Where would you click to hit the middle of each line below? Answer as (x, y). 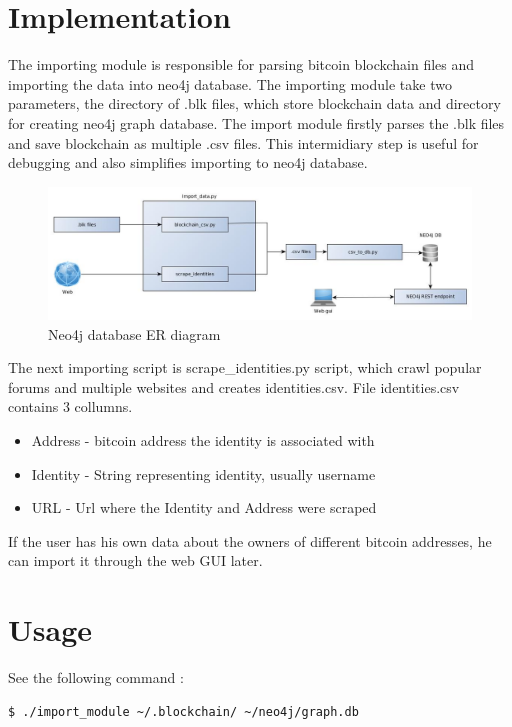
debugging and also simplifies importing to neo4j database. (188, 162)
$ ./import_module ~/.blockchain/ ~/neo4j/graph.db (183, 711)
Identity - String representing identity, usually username (203, 473)
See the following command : (96, 677)
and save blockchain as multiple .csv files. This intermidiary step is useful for (243, 142)
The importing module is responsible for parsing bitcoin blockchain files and (241, 64)
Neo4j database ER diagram (134, 333)
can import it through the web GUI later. (135, 560)
